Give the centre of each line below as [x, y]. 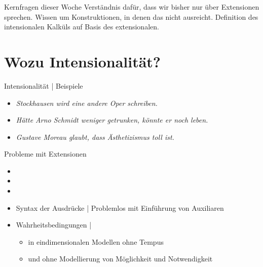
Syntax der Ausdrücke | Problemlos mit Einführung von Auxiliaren [120, 207]
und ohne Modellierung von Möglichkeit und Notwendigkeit [120, 259]
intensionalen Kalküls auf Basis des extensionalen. [82, 27]
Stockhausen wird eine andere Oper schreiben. [87, 103]
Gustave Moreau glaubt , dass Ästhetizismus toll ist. [95, 137]
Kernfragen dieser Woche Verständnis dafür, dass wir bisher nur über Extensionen [132, 7]
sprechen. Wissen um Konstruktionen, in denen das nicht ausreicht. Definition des [131, 16]
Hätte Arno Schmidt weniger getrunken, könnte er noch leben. [112, 120]
